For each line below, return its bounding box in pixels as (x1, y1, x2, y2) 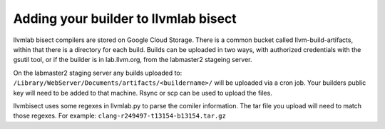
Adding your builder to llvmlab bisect (13, 11, 237, 26)
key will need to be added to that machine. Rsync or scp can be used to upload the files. (13, 88, 272, 97)
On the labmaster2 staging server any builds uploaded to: (13, 68, 183, 77)
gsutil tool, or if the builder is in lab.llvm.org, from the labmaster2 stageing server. (13, 56, 252, 64)
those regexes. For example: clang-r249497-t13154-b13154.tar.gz (13, 111, 226, 120)
